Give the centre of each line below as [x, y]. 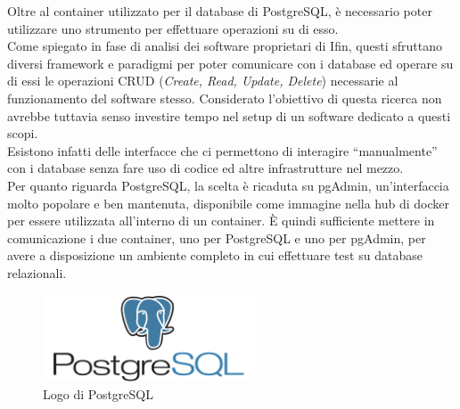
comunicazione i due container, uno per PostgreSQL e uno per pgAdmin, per [217, 237]
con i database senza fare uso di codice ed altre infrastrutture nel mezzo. [205, 168]
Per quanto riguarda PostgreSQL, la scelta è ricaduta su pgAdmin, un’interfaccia [228, 185]
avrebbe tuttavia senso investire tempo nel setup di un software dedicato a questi [229, 115]
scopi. [23, 133]
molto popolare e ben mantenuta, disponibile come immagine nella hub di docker [229, 203]
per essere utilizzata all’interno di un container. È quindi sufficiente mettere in [221, 221]
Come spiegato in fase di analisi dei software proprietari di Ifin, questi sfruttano [225, 46]
